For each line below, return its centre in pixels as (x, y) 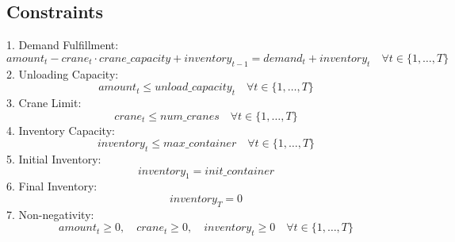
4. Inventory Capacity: (61, 130)
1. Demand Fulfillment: (63, 45)
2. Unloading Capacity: (63, 73)
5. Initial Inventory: (54, 158)
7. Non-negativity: (50, 214)
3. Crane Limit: (44, 102)
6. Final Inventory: (52, 186)
